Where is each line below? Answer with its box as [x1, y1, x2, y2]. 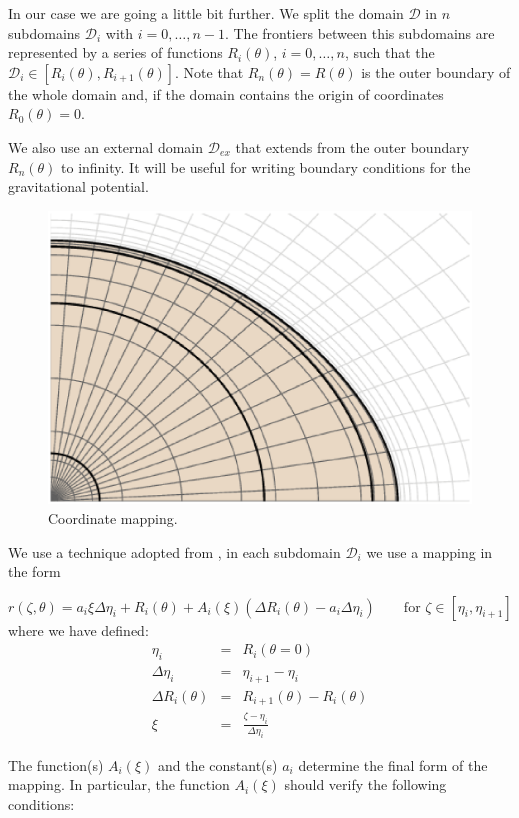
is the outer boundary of [361, 61, 511, 82]
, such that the [344, 42, 435, 63]
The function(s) [8, 754, 104, 775]
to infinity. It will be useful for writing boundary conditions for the [61, 156, 471, 177]
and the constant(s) [157, 754, 278, 775]
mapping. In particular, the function [8, 774, 230, 795]
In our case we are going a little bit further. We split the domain [8, 3, 404, 23]
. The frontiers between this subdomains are [224, 22, 495, 43]
